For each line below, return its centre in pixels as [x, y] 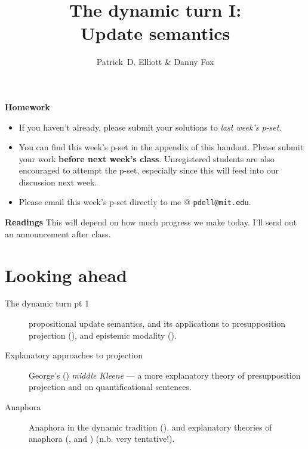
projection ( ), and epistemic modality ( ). [103, 335]
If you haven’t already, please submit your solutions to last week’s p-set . [150, 127]
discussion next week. [58, 182]
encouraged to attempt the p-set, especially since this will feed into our [149, 170]
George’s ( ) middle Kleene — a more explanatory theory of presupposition [165, 375]
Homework [27, 106]
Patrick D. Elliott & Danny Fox [155, 62]
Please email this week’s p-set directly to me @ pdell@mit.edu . [135, 202]
